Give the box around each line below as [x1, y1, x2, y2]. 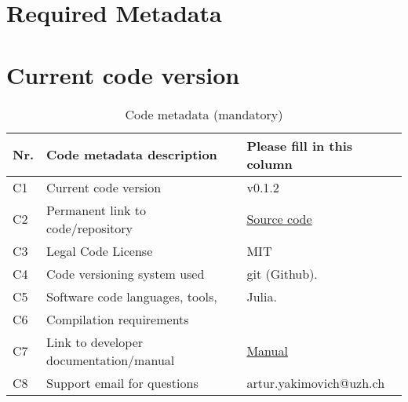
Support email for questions [46, 373, 199, 392]
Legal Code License [46, 241, 153, 260]
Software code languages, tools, [46, 287, 217, 305]
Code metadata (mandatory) [125, 104, 283, 123]
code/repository [46, 218, 133, 237]
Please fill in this [246, 136, 353, 155]
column [246, 154, 293, 173]
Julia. [246, 287, 277, 305]
